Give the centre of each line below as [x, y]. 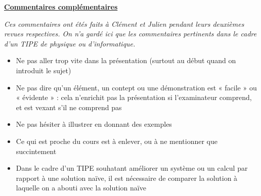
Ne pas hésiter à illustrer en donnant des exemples [94, 124]
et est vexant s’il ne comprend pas [69, 107]
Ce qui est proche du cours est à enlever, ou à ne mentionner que [117, 141]
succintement [36, 151]
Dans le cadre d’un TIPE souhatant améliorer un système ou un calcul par [132, 168]
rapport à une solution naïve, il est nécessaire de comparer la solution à [127, 178]
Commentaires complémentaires [61, 7]
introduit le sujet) [43, 70]
